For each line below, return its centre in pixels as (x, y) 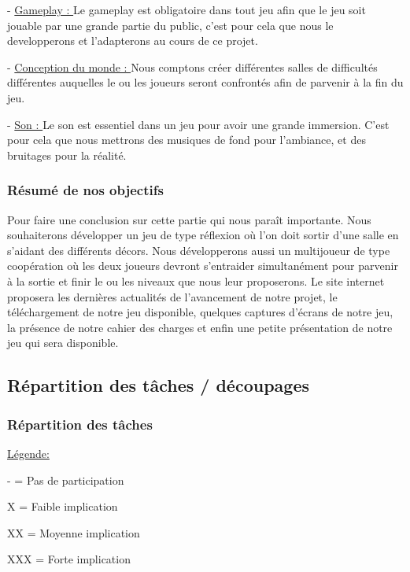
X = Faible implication (63, 506)
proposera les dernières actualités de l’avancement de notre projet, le (172, 296)
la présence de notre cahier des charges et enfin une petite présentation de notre (200, 327)
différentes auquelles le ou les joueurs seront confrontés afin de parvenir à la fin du (205, 82)
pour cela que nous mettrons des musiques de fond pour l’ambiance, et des (187, 140)
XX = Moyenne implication (74, 532)
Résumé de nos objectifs (85, 190)
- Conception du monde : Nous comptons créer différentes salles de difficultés (192, 66)
